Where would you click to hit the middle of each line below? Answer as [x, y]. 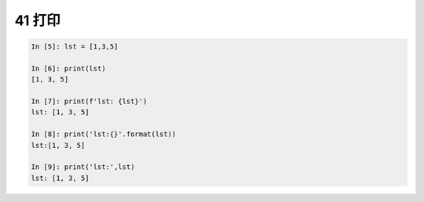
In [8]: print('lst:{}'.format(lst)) [104, 134]
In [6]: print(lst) [68, 68]
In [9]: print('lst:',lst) [83, 167]
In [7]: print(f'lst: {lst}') [89, 101]
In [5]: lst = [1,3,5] [75, 47]
